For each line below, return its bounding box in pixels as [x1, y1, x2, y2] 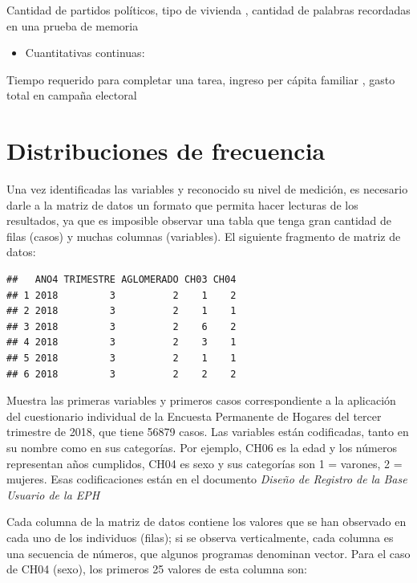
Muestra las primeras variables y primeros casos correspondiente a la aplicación [6, 392, 396, 409]
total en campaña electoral [6, 87, 137, 104]
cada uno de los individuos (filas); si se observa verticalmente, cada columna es [6, 528, 394, 545]
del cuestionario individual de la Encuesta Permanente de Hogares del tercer [6, 407, 382, 424]
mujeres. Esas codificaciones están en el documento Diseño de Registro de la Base [6, 471, 407, 487]
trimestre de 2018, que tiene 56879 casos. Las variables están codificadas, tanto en [6, 423, 409, 440]
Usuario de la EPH [6, 486, 100, 503]
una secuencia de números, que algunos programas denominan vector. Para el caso [6, 544, 411, 561]
